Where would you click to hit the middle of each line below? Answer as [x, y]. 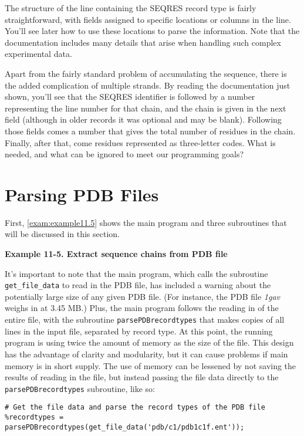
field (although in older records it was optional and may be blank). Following [143, 119]
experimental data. [38, 54]
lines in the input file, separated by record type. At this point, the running [139, 331]
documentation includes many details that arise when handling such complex [143, 42]
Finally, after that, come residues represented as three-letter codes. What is [140, 142]
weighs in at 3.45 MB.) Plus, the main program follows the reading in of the [142, 308]
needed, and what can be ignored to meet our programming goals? [124, 154]
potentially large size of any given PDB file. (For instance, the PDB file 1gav [143, 296]
